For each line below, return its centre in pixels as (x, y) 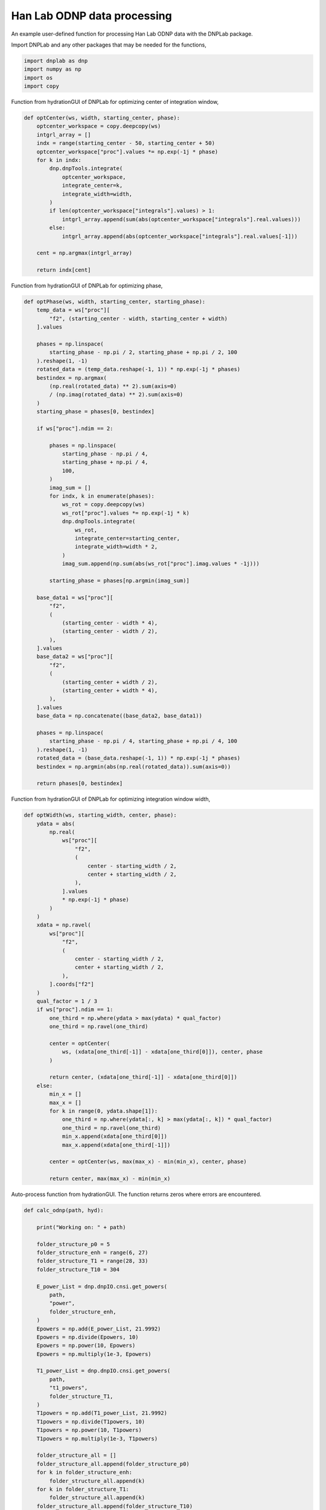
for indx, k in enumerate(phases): (102, 496)
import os (38, 78)
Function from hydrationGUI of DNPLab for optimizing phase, (87, 286)
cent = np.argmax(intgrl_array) (85, 253)
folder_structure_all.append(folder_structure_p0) (113, 1464)
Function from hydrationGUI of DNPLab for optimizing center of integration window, (115, 102)
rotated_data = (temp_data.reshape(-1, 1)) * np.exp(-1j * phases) (139, 369)
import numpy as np (53, 69)
